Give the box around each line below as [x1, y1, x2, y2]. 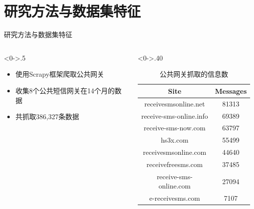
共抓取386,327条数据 [15, 111, 79, 122]
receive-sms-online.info [141, 110, 208, 121]
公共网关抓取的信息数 [160, 69, 228, 79]
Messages [215, 85, 247, 96]
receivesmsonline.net [144, 98, 205, 108]
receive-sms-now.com [144, 123, 206, 133]
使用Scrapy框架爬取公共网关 [15, 69, 105, 79]
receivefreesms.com [147, 159, 203, 169]
